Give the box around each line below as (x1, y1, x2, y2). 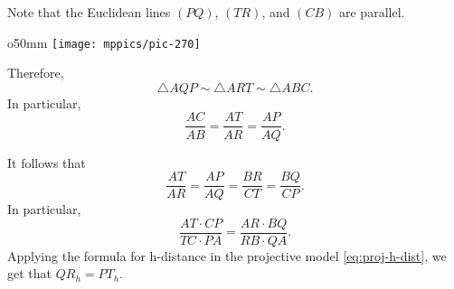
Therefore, (7, 63, 64, 82)
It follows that (7, 153, 86, 172)
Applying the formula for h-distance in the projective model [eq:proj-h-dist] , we (7, 246, 447, 265)
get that (7, 264, 52, 283)
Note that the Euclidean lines (7, 3, 171, 21)
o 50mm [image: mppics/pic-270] (7, 33, 201, 51)
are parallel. (338, 3, 405, 21)
